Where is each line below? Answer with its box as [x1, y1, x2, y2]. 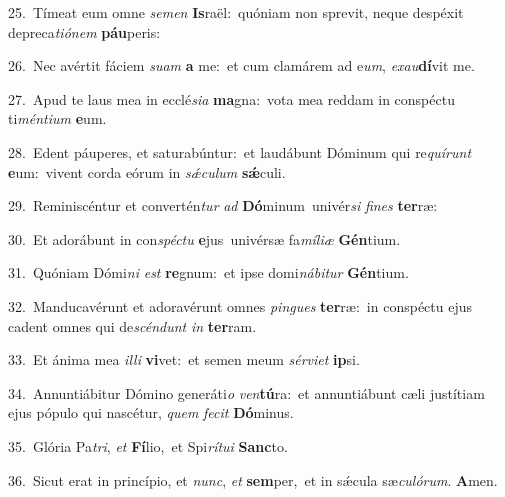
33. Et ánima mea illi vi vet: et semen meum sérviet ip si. [8, 349, 360, 370]
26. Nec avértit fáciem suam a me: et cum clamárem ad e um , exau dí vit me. [8, 55, 475, 76]
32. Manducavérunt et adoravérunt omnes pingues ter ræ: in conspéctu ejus [8, 295, 473, 316]
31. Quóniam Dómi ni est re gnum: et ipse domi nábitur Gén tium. [8, 262, 409, 283]
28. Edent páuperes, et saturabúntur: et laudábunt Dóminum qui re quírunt [8, 141, 472, 162]
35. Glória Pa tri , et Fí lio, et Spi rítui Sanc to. [8, 435, 288, 456]
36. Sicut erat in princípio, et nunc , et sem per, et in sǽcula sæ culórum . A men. [8, 469, 498, 490]
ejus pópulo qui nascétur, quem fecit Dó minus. [8, 402, 294, 423]
